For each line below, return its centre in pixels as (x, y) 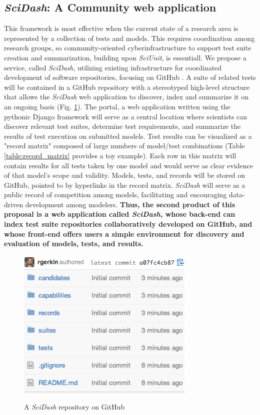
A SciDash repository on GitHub (74, 407)
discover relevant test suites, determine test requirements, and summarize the (122, 126)
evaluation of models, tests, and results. (74, 243)
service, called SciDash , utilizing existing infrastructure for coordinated (113, 67)
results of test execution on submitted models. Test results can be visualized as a (128, 136)
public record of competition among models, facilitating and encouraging (115, 195)
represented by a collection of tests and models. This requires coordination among (129, 38)
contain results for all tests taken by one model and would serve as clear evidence (128, 165)
